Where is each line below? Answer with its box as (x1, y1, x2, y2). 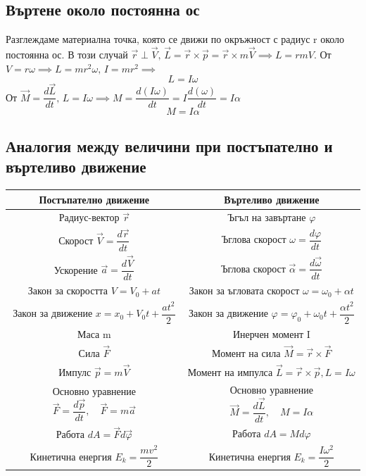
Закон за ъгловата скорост (189, 283, 300, 298)
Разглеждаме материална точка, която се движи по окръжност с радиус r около (6, 32, 345, 46)
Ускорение (53, 262, 98, 277)
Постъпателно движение (39, 192, 150, 206)
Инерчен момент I (232, 326, 310, 341)
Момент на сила (212, 346, 281, 361)
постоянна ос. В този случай (6, 47, 128, 62)
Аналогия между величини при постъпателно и (6, 134, 333, 156)
